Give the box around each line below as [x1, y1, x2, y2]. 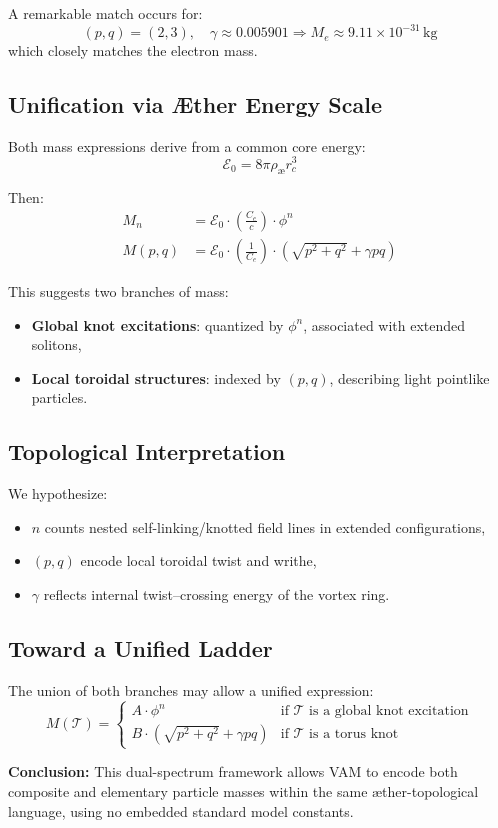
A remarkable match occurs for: [8, 3, 203, 23]
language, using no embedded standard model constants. [8, 800, 354, 821]
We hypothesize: [8, 483, 108, 504]
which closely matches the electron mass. [8, 40, 258, 61]
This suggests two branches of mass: [8, 281, 229, 302]
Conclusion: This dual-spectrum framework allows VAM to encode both [8, 761, 458, 782]
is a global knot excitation [309, 704, 469, 719]
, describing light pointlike [329, 367, 490, 388]
